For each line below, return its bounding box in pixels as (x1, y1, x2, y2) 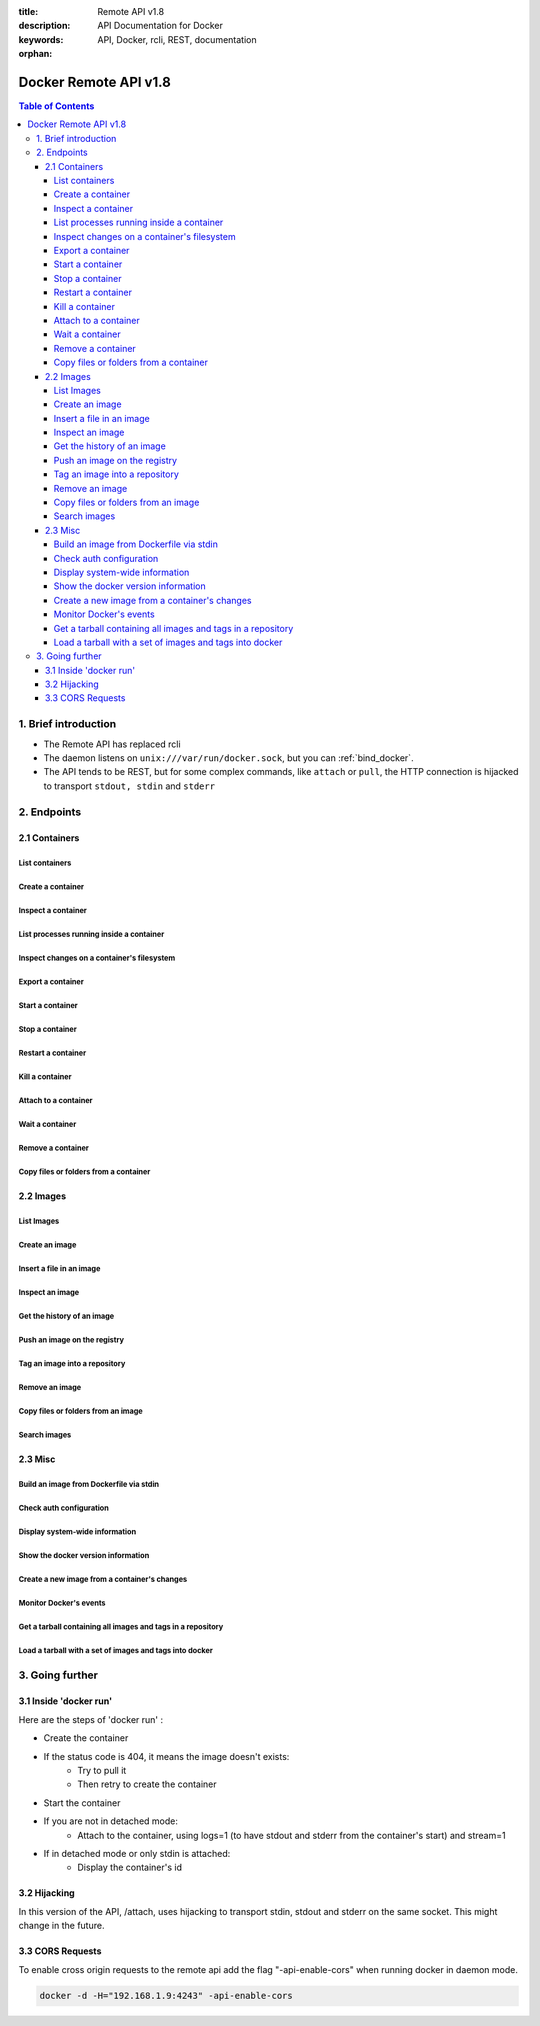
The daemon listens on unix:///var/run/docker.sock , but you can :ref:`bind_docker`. (43, 752, 414, 764)
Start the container (43, 1796, 121, 1809)
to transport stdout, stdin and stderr (43, 780, 215, 792)
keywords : (18, 33, 64, 45)
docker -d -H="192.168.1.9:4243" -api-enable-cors (39, 1990, 294, 2002)
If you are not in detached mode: (43, 1815, 179, 1827)
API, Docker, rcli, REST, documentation (97, 33, 257, 45)
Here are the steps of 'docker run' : (18, 1713, 164, 1725)
